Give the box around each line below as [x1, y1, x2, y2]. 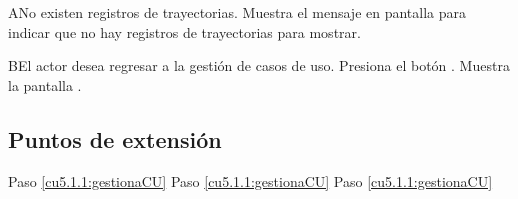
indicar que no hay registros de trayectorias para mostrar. [8, 21, 361, 42]
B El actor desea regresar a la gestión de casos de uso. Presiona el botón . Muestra [8, 55, 510, 76]
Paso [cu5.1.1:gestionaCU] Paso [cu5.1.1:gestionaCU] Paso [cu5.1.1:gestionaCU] [8, 170, 493, 191]
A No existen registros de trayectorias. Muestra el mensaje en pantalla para [8, 2, 467, 22]
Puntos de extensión [8, 123, 222, 154]
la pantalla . [8, 74, 82, 95]
